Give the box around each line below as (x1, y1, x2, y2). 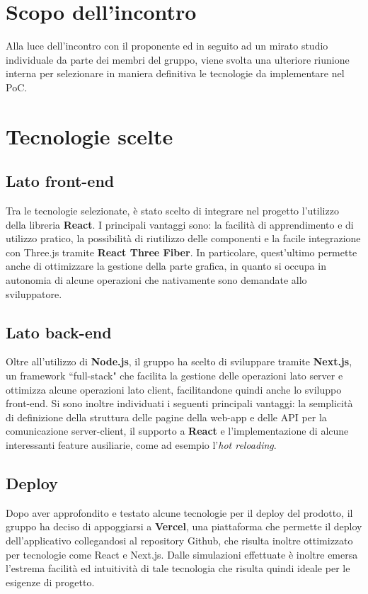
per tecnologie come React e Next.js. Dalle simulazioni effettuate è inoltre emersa (6, 547, 358, 561)
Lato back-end (6, 321, 112, 343)
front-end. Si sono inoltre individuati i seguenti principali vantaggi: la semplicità (6, 396, 353, 411)
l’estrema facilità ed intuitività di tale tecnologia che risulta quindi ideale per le (6, 561, 350, 576)
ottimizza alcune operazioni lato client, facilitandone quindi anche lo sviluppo (6, 382, 342, 396)
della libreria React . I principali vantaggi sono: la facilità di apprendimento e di (6, 217, 354, 232)
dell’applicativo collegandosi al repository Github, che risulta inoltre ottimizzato (6, 532, 353, 547)
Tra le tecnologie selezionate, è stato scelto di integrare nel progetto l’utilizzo (6, 203, 339, 218)
